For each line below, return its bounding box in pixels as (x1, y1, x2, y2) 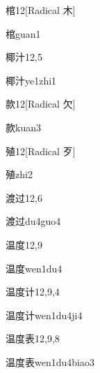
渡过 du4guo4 (6, 214, 61, 228)
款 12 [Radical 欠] (6, 96, 76, 111)
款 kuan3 (6, 119, 41, 134)
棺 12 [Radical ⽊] (6, 3, 76, 17)
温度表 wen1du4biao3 (6, 354, 94, 369)
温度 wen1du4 (6, 261, 62, 275)
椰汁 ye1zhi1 (6, 73, 57, 87)
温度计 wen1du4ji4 (6, 307, 83, 322)
